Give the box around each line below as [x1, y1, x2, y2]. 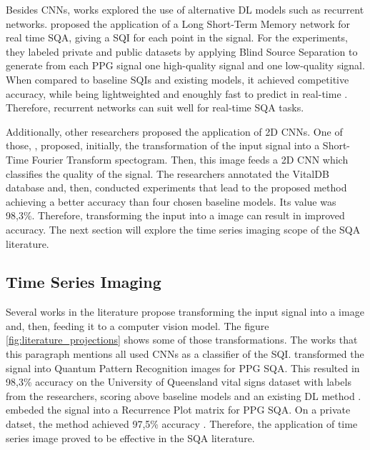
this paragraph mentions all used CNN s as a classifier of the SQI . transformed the [6, 346, 364, 361]
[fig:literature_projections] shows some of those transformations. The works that [6, 332, 358, 347]
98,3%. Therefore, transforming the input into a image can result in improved [6, 208, 345, 223]
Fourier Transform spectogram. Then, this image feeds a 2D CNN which [31, 151, 349, 166]
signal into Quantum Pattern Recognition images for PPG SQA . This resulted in [6, 360, 360, 375]
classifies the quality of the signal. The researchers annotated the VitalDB [6, 166, 329, 181]
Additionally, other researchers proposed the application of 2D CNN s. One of [6, 124, 343, 139]
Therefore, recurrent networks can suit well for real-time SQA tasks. [6, 100, 304, 115]
